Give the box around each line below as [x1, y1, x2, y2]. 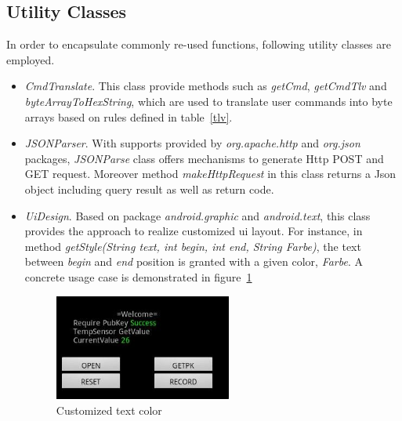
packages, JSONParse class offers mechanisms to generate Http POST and [24, 150, 384, 166]
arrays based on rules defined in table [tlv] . [24, 108, 233, 125]
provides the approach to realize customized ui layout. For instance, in [24, 223, 363, 239]
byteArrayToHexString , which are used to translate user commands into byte [24, 93, 393, 109]
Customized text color [56, 402, 162, 419]
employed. [6, 51, 55, 67]
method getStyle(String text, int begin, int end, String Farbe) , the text [24, 238, 361, 254]
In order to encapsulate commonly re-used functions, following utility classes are [6, 36, 391, 53]
